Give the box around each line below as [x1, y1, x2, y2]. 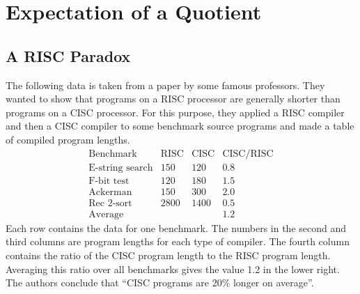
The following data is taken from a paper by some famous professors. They [6, 77, 325, 92]
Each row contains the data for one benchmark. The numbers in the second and [6, 220, 347, 235]
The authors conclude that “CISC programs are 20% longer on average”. [6, 275, 314, 290]
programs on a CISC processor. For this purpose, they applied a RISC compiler [6, 105, 345, 119]
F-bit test [88, 176, 130, 186]
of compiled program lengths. [6, 132, 130, 146]
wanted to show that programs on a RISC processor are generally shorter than [6, 91, 341, 106]
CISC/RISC [222, 148, 274, 159]
